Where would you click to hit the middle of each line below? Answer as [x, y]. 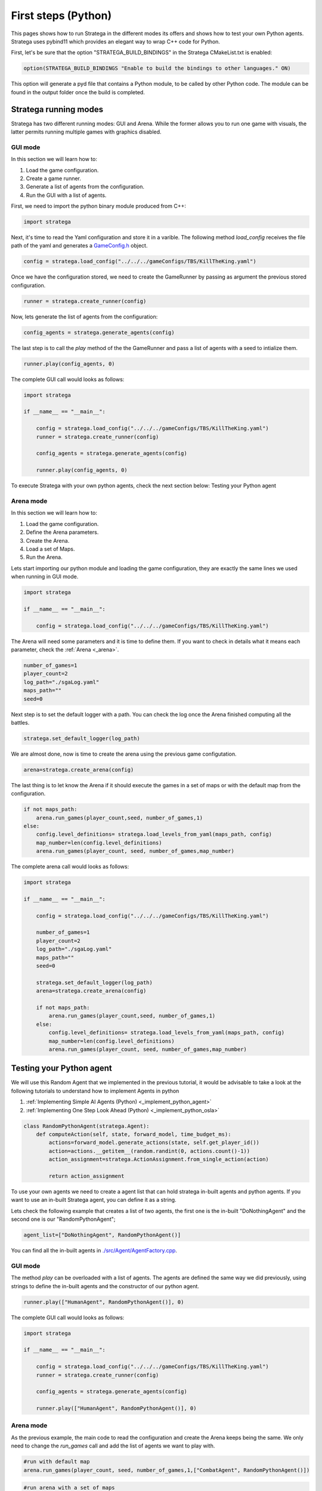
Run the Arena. [44, 557]
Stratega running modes [57, 109]
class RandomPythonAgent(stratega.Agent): [86, 1126]
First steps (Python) [61, 16]
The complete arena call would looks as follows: [70, 867]
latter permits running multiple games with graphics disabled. [86, 132]
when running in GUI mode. [45, 577]
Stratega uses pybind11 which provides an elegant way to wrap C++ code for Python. [116, 41]
